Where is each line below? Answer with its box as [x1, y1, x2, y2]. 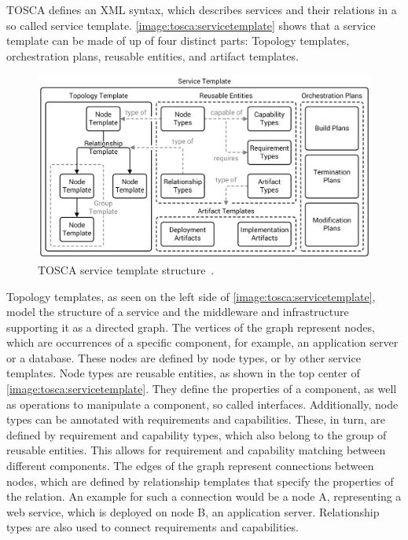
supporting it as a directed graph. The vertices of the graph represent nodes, [6, 318, 375, 335]
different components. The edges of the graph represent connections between [6, 457, 374, 474]
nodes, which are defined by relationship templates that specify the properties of [6, 472, 394, 489]
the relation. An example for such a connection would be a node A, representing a [6, 488, 402, 505]
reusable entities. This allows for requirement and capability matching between [6, 442, 386, 458]
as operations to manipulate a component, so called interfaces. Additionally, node [6, 395, 399, 412]
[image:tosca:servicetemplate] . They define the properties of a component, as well [6, 380, 397, 397]
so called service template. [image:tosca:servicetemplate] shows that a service [6, 17, 376, 33]
